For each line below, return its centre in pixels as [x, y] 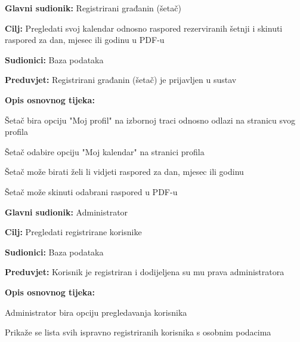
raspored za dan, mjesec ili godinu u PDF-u [85, 40]
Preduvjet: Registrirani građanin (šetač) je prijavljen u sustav [121, 80]
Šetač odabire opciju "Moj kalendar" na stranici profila [105, 151]
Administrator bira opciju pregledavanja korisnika [96, 312]
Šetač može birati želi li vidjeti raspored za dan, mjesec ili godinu [124, 172]
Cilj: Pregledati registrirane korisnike [73, 232]
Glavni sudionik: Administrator [67, 212]
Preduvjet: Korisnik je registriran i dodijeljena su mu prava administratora [145, 272]
